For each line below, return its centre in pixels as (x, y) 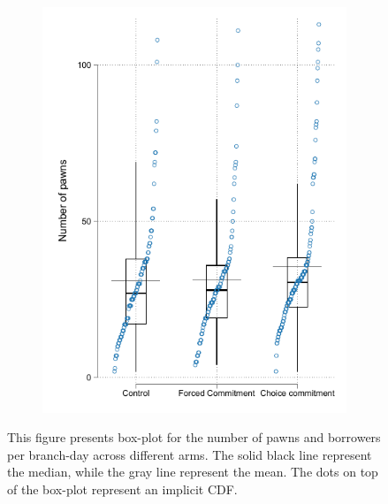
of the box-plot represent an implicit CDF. (122, 489)
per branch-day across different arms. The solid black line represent (190, 454)
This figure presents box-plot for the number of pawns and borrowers (194, 437)
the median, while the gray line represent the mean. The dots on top (193, 472)
